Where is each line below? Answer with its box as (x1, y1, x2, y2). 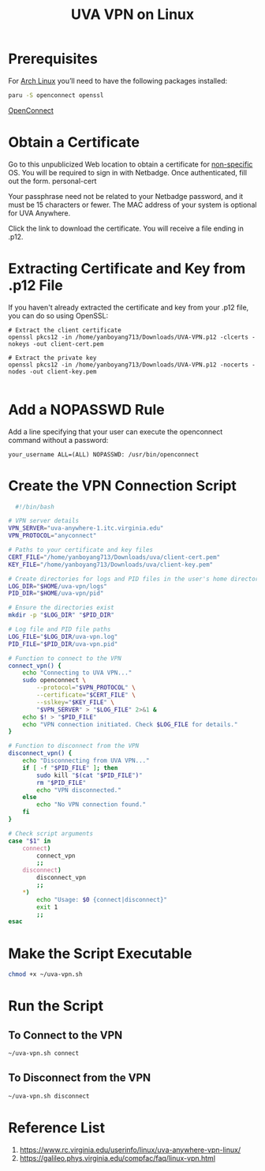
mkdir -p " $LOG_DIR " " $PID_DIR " (8, 611, 114, 619)
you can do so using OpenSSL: (8, 310, 109, 321)
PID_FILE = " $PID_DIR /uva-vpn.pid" (8, 640, 118, 648)
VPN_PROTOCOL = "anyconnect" (8, 531, 97, 540)
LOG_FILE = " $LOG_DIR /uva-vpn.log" (8, 632, 118, 640)
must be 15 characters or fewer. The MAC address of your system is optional (8, 200, 257, 209)
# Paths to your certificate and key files (8, 546, 154, 554)
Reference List (8, 1119, 105, 1136)
